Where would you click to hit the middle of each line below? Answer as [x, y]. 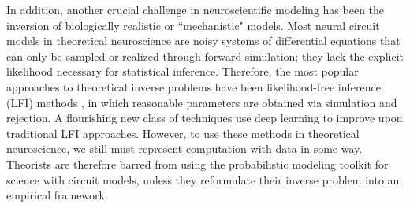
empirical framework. [57, 195]
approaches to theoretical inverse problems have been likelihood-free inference [194, 86]
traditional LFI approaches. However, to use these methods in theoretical [183, 133]
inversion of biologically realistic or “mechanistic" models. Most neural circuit [193, 25]
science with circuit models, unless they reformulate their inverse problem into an [203, 179]
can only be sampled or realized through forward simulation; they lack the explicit [205, 56]
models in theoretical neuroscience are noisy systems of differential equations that [203, 41]
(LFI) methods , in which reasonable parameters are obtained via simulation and [202, 102]
